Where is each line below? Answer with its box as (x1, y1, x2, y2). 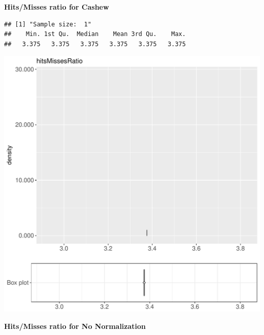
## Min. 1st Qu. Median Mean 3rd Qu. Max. (4, 30, 186, 38)
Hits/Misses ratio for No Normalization (4, 320, 146, 331)
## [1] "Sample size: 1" (4, 20, 91, 28)
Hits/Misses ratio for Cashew (4, 2, 109, 12)
